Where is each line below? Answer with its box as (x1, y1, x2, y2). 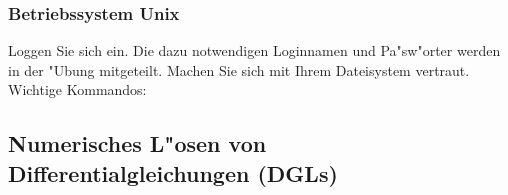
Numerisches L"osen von (8, 128, 267, 159)
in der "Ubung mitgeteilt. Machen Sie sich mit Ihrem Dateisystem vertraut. (8, 59, 470, 80)
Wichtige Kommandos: (8, 79, 147, 100)
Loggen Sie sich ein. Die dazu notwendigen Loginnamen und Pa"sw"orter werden (8, 40, 501, 61)
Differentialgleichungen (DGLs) (8, 157, 338, 188)
